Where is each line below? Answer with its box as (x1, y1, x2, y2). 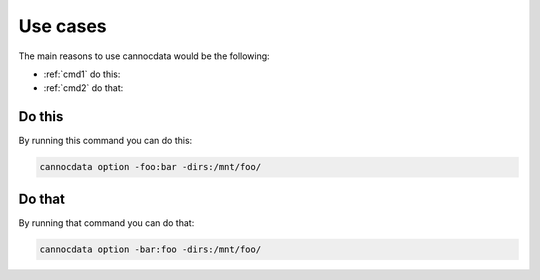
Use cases (18, 15, 107, 37)
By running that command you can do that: (18, 216, 195, 229)
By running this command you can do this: (18, 135, 193, 147)
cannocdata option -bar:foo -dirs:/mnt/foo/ (39, 243, 262, 255)
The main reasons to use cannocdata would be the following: (18, 50, 270, 62)
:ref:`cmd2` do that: (43, 82, 124, 94)
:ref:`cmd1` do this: (43, 68, 121, 80)
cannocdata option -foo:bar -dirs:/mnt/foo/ (39, 161, 262, 173)
